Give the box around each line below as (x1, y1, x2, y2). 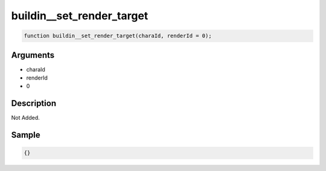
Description (11, 98, 57, 108)
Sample (11, 130, 40, 140)
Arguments (11, 50, 55, 60)
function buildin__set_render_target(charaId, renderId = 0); (24, 33, 212, 39)
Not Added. (11, 114, 40, 122)
